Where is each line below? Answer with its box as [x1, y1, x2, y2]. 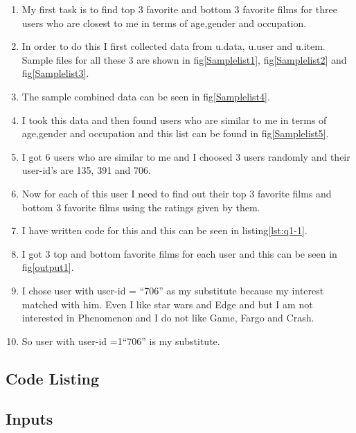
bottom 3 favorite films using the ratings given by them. [21, 200, 260, 214]
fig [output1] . [21, 260, 74, 274]
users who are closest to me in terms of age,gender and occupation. [21, 15, 307, 30]
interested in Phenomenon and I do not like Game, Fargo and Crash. [21, 310, 314, 325]
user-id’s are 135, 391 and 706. [21, 163, 151, 177]
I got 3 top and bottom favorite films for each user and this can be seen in [21, 246, 337, 260]
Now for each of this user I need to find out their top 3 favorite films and [21, 186, 332, 200]
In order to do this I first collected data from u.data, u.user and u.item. [21, 39, 326, 53]
